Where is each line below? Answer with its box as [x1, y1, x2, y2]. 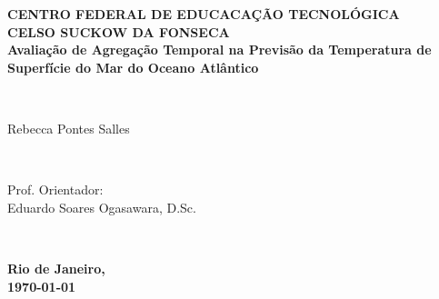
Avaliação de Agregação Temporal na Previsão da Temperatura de [7, 40, 432, 59]
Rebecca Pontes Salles [7, 118, 130, 137]
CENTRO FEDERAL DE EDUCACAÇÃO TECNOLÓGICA [7, 5, 400, 23]
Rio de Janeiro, [7, 258, 105, 277]
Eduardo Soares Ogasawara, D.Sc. [7, 197, 196, 216]
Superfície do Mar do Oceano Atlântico [7, 57, 259, 76]
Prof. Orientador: [7, 180, 104, 199]
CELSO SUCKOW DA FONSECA [7, 22, 230, 41]
